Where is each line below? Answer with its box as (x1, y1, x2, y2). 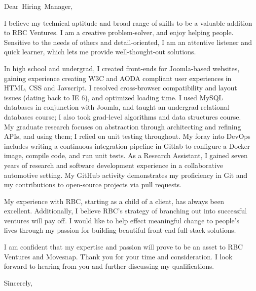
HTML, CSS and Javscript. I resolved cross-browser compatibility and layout (4, 83, 237, 93)
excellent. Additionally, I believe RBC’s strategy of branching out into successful (4, 206, 247, 216)
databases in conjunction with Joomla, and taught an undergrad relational (4, 102, 229, 112)
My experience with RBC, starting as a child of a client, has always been (4, 196, 224, 206)
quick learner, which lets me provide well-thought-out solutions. (4, 46, 196, 57)
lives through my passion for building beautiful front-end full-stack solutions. (4, 225, 236, 235)
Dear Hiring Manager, (4, 1, 73, 11)
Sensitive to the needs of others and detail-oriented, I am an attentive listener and (4, 37, 252, 47)
